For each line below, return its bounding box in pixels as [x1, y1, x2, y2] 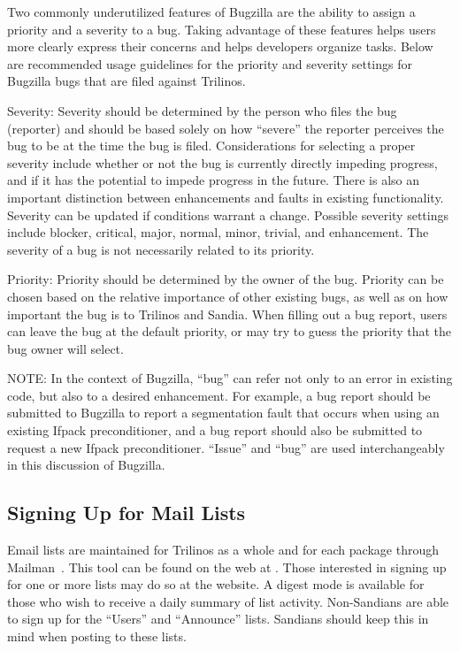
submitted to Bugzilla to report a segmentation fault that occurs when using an [7, 403, 440, 422]
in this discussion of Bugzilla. [7, 456, 165, 474]
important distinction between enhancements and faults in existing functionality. [7, 188, 444, 206]
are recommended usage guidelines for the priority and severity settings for [7, 54, 412, 73]
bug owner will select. [7, 339, 124, 357]
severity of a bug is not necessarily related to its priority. [7, 240, 315, 258]
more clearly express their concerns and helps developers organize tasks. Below [7, 37, 433, 56]
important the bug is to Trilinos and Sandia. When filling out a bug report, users [7, 304, 448, 323]
